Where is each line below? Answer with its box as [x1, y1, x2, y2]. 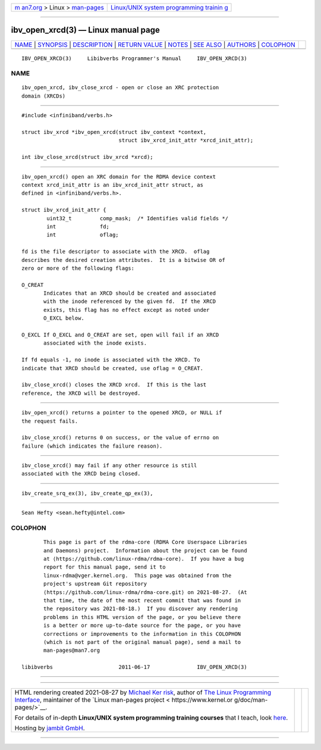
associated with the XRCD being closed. [21, 470, 141, 477]
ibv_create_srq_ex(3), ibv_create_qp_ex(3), [21, 490, 154, 496]
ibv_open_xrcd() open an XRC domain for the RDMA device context [21, 173, 216, 180]
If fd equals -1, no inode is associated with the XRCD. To [21, 357, 200, 363]
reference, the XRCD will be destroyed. [21, 390, 141, 396]
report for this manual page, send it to [43, 564, 166, 571]
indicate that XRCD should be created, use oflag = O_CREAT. [21, 365, 203, 371]
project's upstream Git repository [43, 580, 147, 587]
